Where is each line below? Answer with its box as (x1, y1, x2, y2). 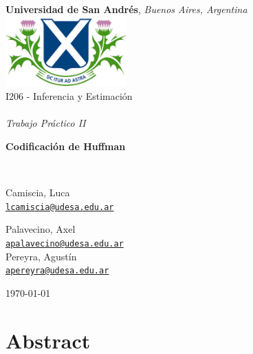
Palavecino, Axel (5, 222, 76, 236)
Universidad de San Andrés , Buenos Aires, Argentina (5, 2, 247, 16)
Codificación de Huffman (5, 138, 126, 153)
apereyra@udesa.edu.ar (5, 266, 109, 276)
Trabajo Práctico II (5, 116, 86, 130)
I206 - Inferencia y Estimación (5, 89, 133, 103)
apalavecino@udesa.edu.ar (5, 238, 124, 249)
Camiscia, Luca (5, 185, 70, 200)
